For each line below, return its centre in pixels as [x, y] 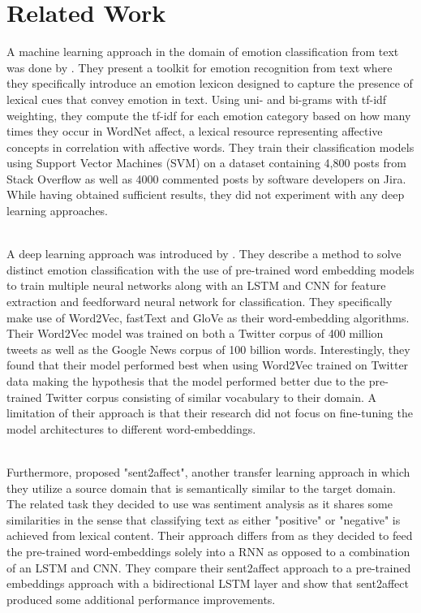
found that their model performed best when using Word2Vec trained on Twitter [208, 365]
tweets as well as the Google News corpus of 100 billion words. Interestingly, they [208, 349]
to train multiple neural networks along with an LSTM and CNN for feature [196, 285]
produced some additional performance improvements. [141, 599]
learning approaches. [58, 211]
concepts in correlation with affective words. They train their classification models [210, 147]
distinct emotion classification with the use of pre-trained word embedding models [210, 269]
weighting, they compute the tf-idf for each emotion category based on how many [209, 115]
